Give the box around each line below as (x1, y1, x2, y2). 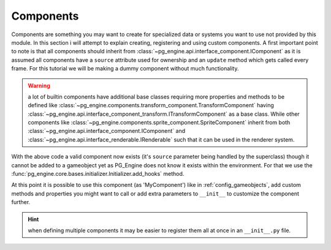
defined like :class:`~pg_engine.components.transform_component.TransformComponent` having (28, 102, 274, 109)
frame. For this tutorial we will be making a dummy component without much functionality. (11, 65, 239, 72)
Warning (28, 81, 50, 89)
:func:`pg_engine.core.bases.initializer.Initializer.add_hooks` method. (11, 170, 185, 178)
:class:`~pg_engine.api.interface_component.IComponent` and (28, 127, 186, 135)
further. (11, 199, 31, 206)
